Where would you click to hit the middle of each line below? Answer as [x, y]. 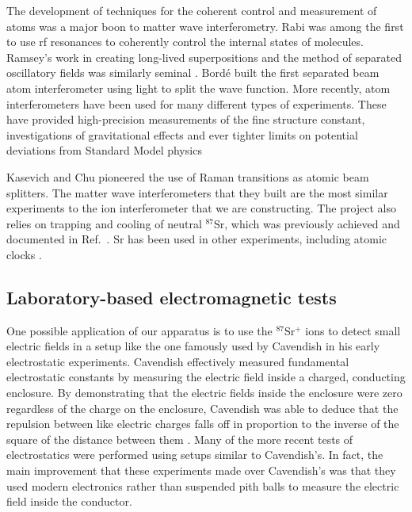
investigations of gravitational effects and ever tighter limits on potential [182, 134]
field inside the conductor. [69, 501]
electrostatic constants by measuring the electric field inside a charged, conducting [206, 377]
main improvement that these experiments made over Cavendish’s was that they [201, 470]
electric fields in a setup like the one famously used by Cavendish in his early [193, 346]
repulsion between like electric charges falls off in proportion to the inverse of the [203, 424]
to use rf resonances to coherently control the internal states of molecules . [185, 42]
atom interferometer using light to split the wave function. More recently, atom [198, 88]
